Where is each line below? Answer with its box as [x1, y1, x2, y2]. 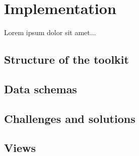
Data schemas [4, 81, 77, 96]
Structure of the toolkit [4, 52, 129, 67]
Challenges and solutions [4, 110, 135, 126]
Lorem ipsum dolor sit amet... [4, 27, 96, 38]
